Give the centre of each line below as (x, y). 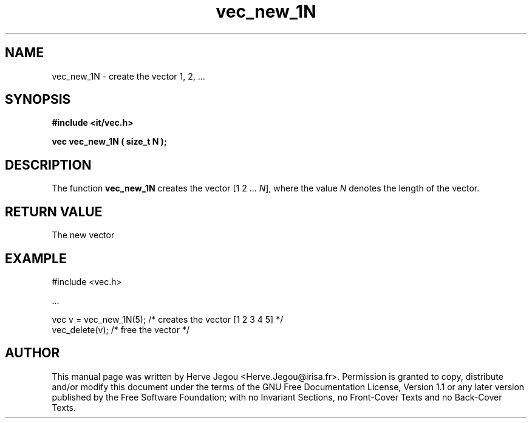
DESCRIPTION (48, 165)
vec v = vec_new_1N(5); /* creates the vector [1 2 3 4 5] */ (168, 319)
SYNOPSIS (38, 100)
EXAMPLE (36, 258)
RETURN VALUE (54, 211)
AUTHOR (32, 353)
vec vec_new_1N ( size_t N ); (109, 142)
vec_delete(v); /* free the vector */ (121, 329)
